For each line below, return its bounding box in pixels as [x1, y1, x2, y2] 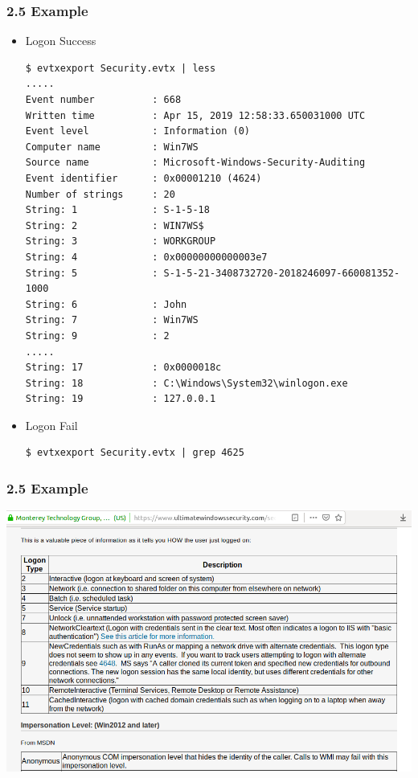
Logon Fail [25, 416, 78, 433]
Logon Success [25, 32, 96, 49]
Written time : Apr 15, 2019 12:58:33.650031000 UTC [25, 109, 366, 121]
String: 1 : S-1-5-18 [25, 204, 210, 216]
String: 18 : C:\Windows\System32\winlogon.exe [25, 377, 348, 389]
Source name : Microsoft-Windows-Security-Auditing [25, 157, 366, 169]
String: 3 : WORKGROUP [25, 235, 216, 248]
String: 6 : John [25, 298, 187, 310]
